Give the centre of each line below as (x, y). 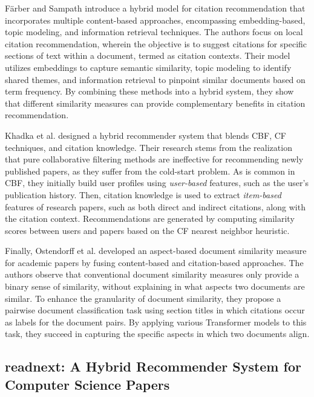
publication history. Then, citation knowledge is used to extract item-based (143, 194)
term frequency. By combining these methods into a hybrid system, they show (149, 91)
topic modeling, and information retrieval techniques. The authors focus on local (154, 32)
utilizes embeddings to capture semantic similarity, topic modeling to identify (148, 67)
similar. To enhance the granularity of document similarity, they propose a (143, 298)
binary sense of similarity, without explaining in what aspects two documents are (155, 286)
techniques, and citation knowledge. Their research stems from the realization (149, 147)
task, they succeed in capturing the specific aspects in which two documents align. (157, 334)
